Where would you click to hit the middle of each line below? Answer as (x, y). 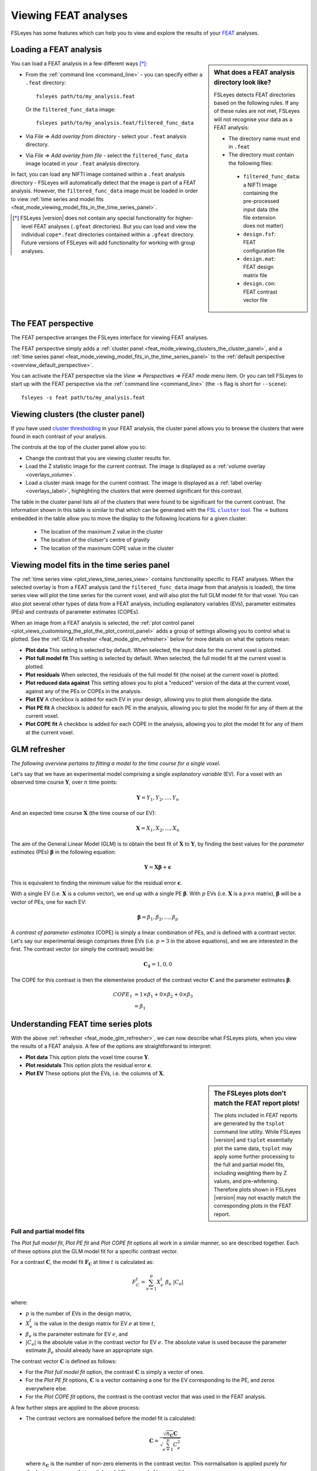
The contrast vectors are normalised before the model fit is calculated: (111, 1419)
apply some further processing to (254, 1156)
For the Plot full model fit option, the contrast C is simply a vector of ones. (115, 1372)
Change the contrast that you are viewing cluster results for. (98, 458)
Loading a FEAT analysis (56, 50)
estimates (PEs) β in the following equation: (64, 852)
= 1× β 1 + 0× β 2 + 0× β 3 (163, 995)
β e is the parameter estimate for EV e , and (77, 1334)
